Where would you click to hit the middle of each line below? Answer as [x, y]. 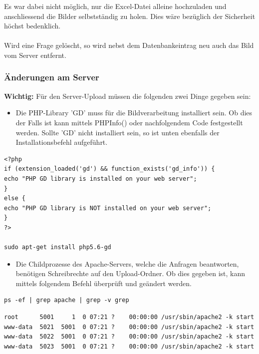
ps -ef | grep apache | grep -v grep [67, 300]
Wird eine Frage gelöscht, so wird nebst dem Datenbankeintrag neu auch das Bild [129, 45]
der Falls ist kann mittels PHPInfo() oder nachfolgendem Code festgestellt [129, 122]
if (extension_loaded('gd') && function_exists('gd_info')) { [110, 169]
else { [15, 198]
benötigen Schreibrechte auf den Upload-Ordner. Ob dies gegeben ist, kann [130, 273]
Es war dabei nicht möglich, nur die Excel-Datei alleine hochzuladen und [115, 6]
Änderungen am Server [52, 77]
